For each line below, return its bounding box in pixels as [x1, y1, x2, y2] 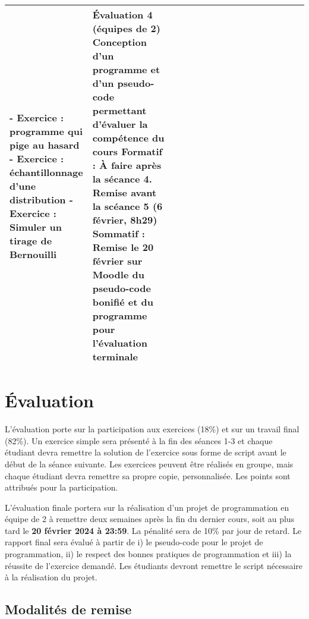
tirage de [10, 233, 52, 247]
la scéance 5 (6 [92, 199, 163, 213]
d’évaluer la [92, 117, 148, 131]
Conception [92, 35, 147, 49]
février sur [92, 254, 143, 268]
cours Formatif [92, 144, 163, 158]
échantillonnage [10, 165, 83, 179]
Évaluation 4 [92, 8, 153, 21]
